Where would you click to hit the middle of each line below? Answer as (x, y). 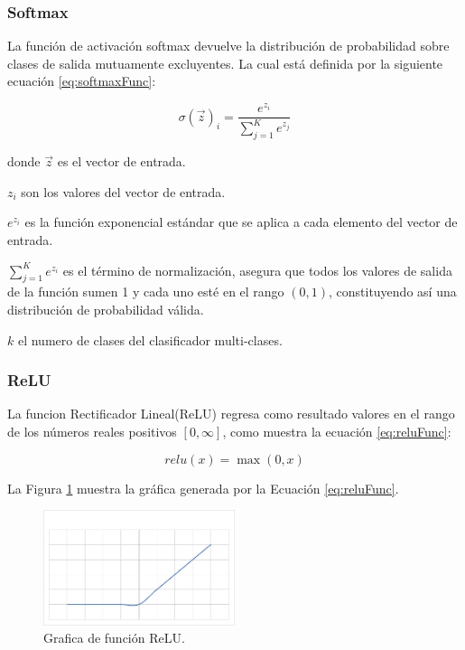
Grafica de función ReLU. (114, 638)
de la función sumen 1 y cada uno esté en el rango (146, 292)
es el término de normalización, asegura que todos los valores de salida (257, 270)
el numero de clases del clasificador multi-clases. (150, 339)
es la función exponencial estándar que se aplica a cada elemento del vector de (241, 222)
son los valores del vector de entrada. (123, 191)
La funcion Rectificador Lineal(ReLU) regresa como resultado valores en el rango (231, 414)
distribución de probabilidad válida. (106, 310)
